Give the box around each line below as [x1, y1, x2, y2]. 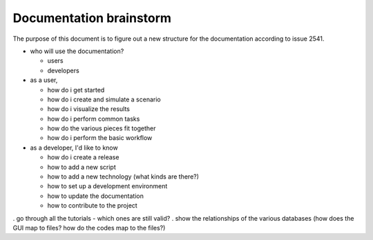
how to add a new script [47, 163, 117, 171]
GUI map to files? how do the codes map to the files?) [12, 223, 166, 232]
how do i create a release [47, 153, 119, 161]
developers [47, 66, 79, 74]
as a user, [30, 76, 58, 84]
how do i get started [47, 86, 105, 94]
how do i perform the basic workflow [47, 134, 153, 142]
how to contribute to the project [47, 201, 137, 210]
